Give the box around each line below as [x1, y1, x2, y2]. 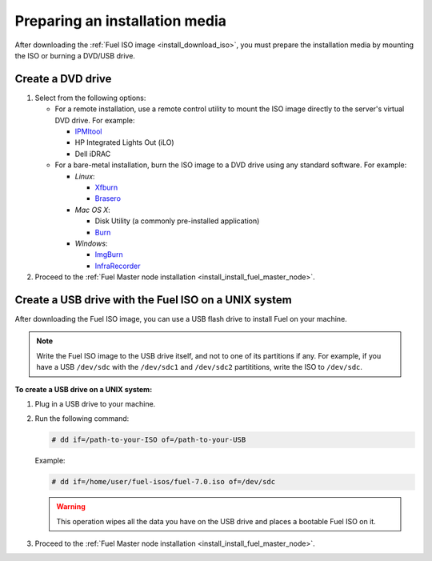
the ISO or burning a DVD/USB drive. [14, 50, 136, 60]
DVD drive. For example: [54, 115, 135, 125]
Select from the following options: [34, 93, 146, 102]
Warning [56, 502, 86, 511]
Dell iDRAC [74, 149, 111, 158]
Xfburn [94, 182, 118, 192]
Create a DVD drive [14, 72, 112, 86]
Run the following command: [34, 414, 130, 423]
